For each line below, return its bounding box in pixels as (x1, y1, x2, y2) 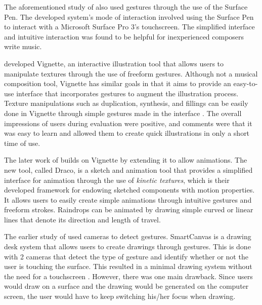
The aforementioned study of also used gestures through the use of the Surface (4, 2, 248, 12)
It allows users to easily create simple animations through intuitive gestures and (4, 194, 252, 205)
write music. (4, 41, 42, 52)
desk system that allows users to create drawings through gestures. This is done (4, 241, 251, 252)
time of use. (4, 137, 40, 148)
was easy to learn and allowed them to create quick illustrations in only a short (4, 128, 250, 138)
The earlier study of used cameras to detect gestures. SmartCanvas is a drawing (4, 231, 251, 242)
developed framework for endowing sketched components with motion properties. (4, 184, 255, 195)
